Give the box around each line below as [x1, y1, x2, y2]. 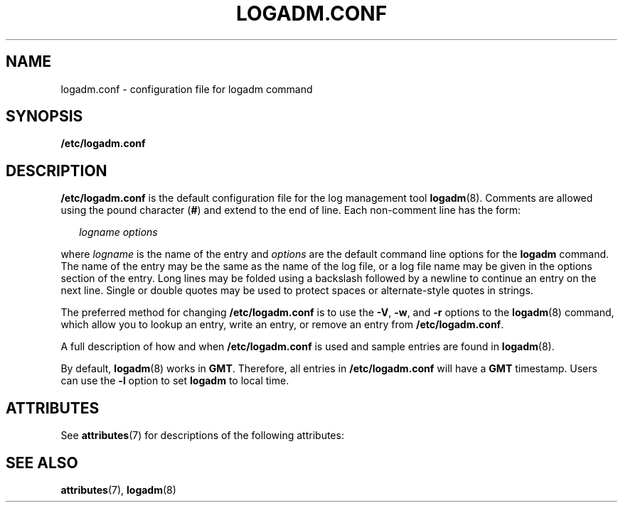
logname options [79, 226, 158, 239]
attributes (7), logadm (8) [60, 483, 176, 496]
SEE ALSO [6, 453, 78, 472]
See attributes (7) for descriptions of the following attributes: [60, 429, 344, 442]
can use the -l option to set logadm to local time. [60, 374, 289, 387]
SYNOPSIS [6, 107, 83, 126]
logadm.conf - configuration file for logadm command [60, 82, 313, 95]
